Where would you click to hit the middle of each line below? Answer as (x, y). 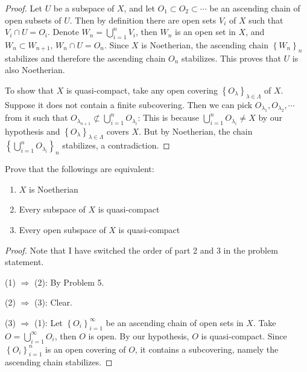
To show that (29, 90)
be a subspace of (84, 8)
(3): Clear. (53, 302)
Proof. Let (24, 8)
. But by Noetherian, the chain (196, 131)
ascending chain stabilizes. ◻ (59, 362)
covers (118, 131)
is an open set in (205, 32)
